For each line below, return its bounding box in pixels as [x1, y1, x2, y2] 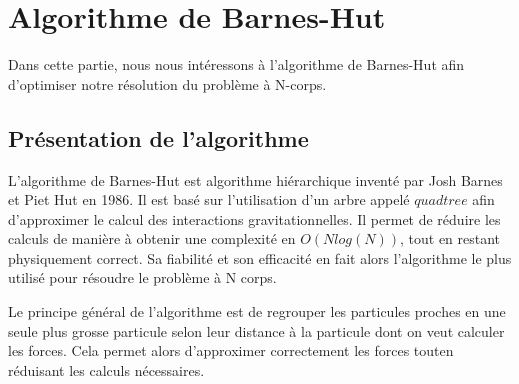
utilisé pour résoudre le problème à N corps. [8, 267, 277, 288]
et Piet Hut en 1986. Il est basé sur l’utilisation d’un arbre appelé [8, 189, 410, 210]
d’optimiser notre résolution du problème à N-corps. [8, 73, 327, 94]
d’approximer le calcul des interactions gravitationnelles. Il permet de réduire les [8, 208, 501, 229]
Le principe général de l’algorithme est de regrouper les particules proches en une [8, 301, 506, 322]
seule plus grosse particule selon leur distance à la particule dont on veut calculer [8, 320, 505, 341]
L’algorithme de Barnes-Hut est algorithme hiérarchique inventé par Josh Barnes [8, 169, 503, 190]
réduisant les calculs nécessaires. [8, 359, 205, 380]
